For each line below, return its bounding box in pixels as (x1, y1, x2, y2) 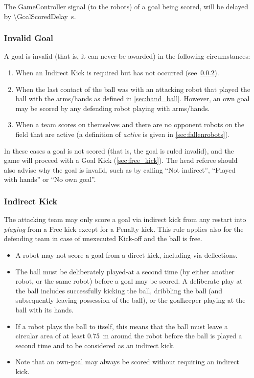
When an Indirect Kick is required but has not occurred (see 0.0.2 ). (15, 67, 219, 77)
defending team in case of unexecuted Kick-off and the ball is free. (4, 233, 203, 244)
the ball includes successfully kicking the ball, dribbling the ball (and (15, 285, 223, 295)
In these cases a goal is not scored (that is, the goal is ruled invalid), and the (4, 145, 234, 156)
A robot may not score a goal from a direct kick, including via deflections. (15, 249, 238, 260)
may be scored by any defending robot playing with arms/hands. (15, 103, 210, 113)
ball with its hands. (15, 304, 74, 314)
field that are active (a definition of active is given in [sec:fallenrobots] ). (15, 129, 230, 139)
